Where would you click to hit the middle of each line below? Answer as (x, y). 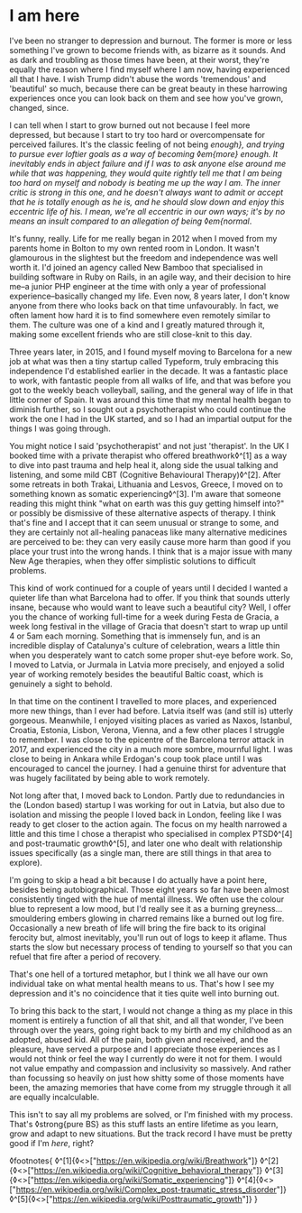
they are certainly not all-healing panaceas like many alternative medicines (148, 532)
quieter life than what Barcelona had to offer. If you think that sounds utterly (150, 597)
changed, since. (39, 107)
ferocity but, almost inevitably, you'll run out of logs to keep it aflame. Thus (148, 937)
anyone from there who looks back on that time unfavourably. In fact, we (144, 305)
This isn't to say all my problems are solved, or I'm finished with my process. (151, 1114)
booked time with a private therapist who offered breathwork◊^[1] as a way (148, 455)
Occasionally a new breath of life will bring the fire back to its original (137, 928)
